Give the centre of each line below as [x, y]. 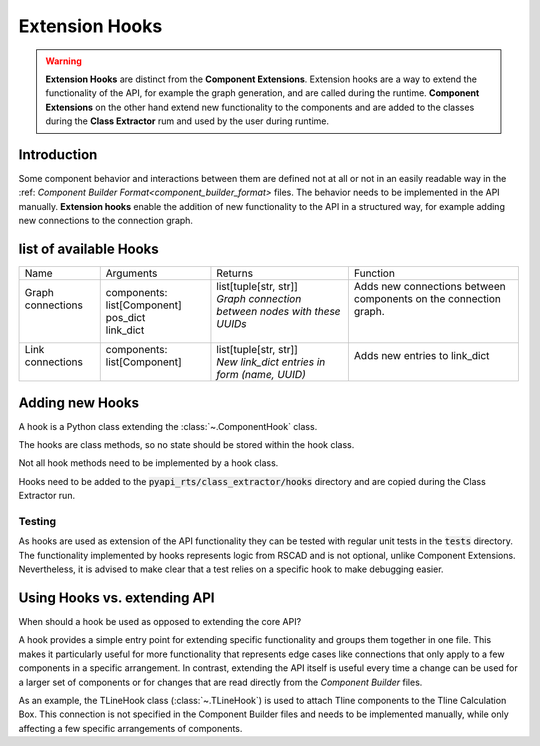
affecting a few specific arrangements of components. [130, 728]
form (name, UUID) [261, 375]
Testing [37, 521]
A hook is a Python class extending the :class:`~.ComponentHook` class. [168, 426]
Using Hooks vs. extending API [116, 597]
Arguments [131, 273]
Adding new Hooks [79, 402]
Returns [235, 273]
